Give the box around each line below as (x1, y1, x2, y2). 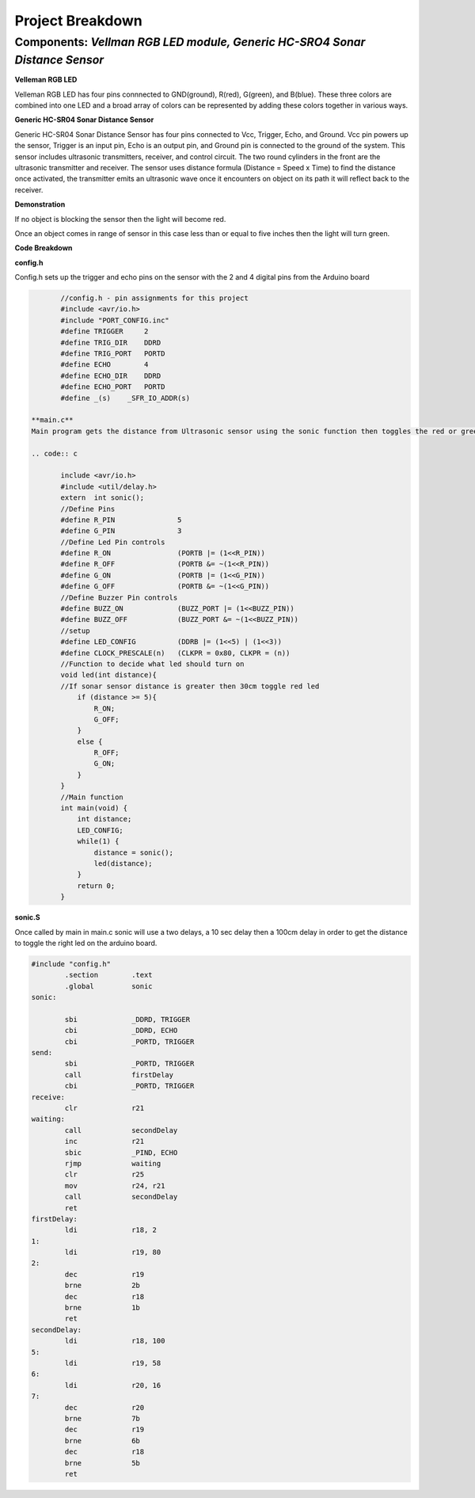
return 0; (77, 881, 116, 890)
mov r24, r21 (64, 1181, 165, 1190)
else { (77, 737, 103, 746)
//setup (60, 626, 90, 635)
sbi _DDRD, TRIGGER (64, 1015, 190, 1023)
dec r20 (64, 1403, 145, 1412)
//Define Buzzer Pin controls (60, 593, 178, 602)
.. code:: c (31, 448, 78, 458)
